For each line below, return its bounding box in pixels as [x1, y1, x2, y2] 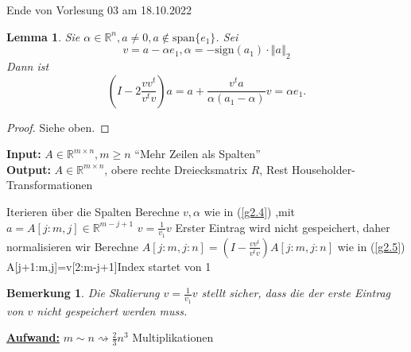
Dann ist [6, 57, 49, 74]
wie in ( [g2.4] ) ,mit [204, 203, 296, 219]
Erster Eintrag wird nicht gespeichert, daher [175, 219, 390, 235]
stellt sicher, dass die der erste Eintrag [201, 284, 391, 301]
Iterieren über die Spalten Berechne [6, 203, 180, 219]
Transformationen [6, 176, 93, 193]
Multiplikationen [132, 329, 214, 346]
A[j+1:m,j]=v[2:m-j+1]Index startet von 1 [6, 257, 211, 274]
